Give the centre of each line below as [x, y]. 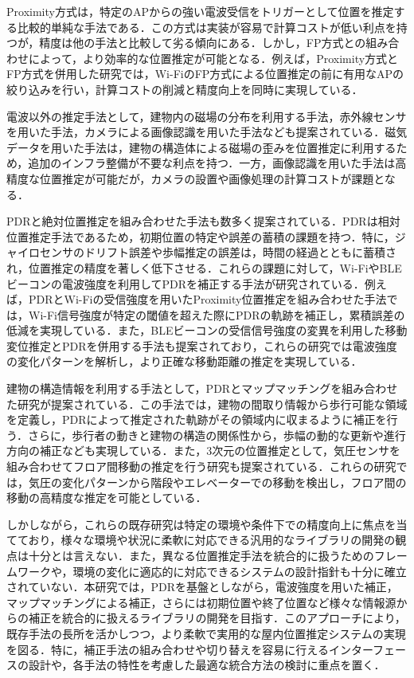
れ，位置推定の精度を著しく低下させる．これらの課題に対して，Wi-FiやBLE [204, 267]
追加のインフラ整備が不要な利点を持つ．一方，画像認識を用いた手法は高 [217, 163]
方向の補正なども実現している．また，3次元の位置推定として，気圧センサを [203, 451]
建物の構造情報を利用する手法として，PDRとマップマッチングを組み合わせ [202, 388]
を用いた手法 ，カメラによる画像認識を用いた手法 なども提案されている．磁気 [207, 132]
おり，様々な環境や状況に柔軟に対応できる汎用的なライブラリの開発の [212, 540]
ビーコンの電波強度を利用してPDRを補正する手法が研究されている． [186, 283]
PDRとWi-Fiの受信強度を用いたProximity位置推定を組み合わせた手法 [207, 299]
